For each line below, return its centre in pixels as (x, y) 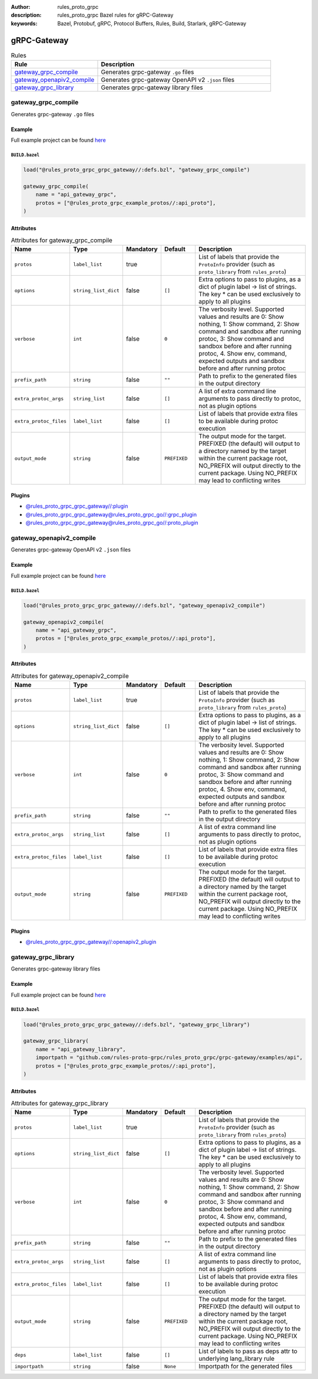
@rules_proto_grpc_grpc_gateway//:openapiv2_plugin (91, 942)
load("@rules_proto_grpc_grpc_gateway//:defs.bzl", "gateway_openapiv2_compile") (145, 605)
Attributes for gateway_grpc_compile (62, 240)
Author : (21, 7)
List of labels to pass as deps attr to (248, 1351)
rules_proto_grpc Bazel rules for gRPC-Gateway (115, 15)
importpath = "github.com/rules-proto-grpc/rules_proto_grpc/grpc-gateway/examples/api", (169, 1058)
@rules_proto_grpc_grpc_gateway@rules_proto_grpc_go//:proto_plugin (112, 523)
